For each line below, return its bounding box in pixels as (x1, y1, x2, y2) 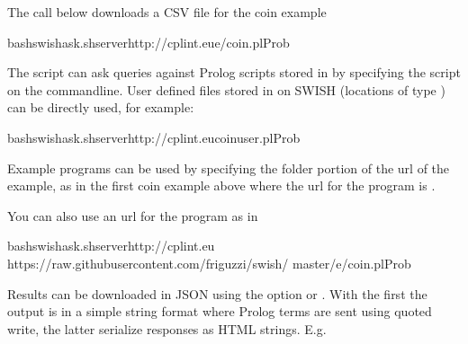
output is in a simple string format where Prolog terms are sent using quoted (7, 302, 432, 321)
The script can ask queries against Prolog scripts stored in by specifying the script (7, 63, 461, 82)
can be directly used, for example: (7, 98, 194, 117)
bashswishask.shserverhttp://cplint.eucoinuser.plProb (7, 128, 301, 146)
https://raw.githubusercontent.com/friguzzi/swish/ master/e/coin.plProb (7, 253, 411, 272)
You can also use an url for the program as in (7, 206, 258, 225)
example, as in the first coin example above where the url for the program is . (7, 176, 436, 195)
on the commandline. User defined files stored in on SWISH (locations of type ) (7, 80, 445, 99)
